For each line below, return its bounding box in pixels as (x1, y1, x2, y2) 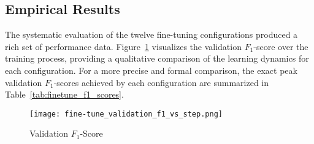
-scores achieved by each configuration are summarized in (53, 76, 269, 88)
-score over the (253, 40, 308, 52)
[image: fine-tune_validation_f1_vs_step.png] (29, 109, 223, 118)
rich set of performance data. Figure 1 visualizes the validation (5, 40, 242, 52)
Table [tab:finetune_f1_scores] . (5, 88, 124, 101)
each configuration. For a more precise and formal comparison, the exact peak (5, 63, 297, 76)
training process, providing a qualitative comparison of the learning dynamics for (5, 52, 309, 65)
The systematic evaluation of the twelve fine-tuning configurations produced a (5, 28, 298, 41)
